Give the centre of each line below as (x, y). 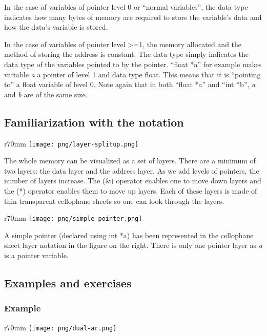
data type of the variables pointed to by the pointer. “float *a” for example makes (133, 64)
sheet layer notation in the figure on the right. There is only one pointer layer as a (133, 245)
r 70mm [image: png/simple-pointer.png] (73, 218)
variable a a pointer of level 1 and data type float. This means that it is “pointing (132, 74)
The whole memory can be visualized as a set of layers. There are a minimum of (130, 161)
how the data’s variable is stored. (56, 27)
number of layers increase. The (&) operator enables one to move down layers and (133, 181)
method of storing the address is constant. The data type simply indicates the (126, 54)
